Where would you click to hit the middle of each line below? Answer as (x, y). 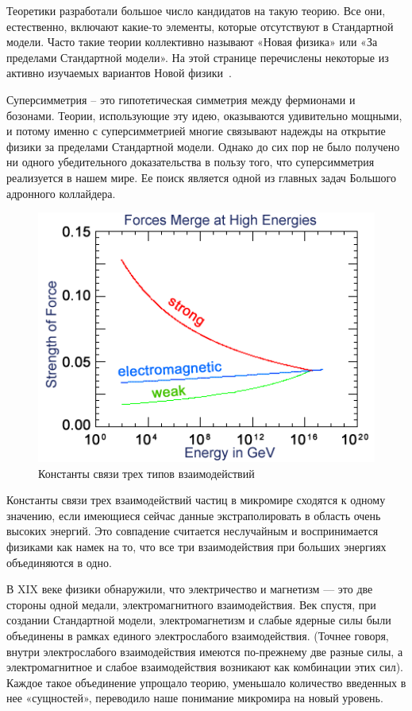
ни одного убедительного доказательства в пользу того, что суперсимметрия (191, 162)
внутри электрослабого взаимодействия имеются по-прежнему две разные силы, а (205, 651)
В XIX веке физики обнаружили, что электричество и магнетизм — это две (190, 589)
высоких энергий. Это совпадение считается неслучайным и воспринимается (193, 531)
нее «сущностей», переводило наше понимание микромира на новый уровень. (195, 698)
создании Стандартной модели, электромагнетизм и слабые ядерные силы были (199, 620)
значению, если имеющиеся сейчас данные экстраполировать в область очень (194, 515)
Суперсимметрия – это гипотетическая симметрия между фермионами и (181, 99)
